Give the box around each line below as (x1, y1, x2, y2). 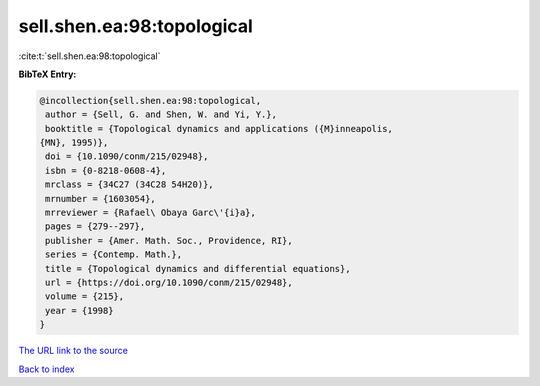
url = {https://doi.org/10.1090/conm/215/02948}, (45, 277, 294, 288)
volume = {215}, (45, 291, 125, 302)
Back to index (18, 363, 75, 375)
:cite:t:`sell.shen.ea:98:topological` (18, 50, 161, 62)
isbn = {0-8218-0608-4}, (45, 165, 167, 176)
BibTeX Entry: (18, 68, 77, 80)
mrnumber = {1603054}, (45, 193, 157, 204)
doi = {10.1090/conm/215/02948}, (45, 151, 209, 162)
